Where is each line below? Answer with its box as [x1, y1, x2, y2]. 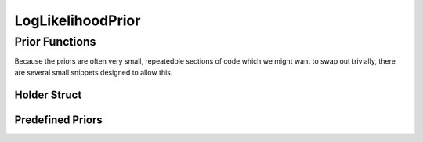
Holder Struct [14, 88, 82, 101]
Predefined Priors [14, 113, 103, 126]
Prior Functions [14, 35, 96, 49]
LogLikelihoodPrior [14, 12, 141, 29]
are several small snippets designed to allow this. [14, 67, 173, 77]
